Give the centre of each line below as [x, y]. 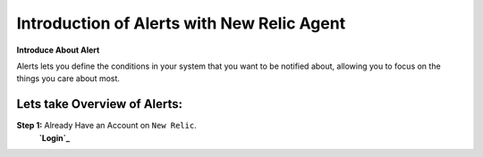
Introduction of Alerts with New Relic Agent [181, 23]
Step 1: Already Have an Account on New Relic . [106, 126]
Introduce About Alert [58, 50]
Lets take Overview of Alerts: [100, 104]
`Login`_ [55, 137]
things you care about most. [68, 78]
